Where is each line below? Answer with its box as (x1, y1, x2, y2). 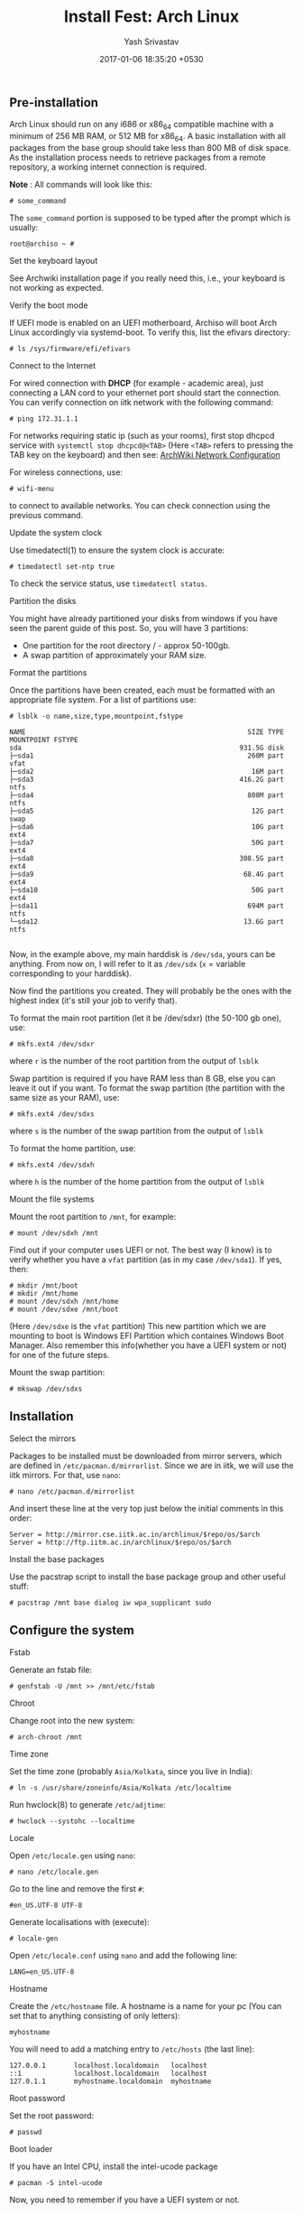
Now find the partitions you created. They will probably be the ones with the (9, 985, 292, 996)
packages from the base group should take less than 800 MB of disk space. (9, 142, 291, 153)
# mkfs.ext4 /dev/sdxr (9, 1039, 95, 1048)
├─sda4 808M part (9, 790, 284, 800)
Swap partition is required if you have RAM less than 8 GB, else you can (9, 1073, 276, 1084)
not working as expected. (9, 282, 104, 293)
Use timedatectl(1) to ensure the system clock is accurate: (9, 544, 225, 555)
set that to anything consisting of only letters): (9, 2010, 180, 2021)
